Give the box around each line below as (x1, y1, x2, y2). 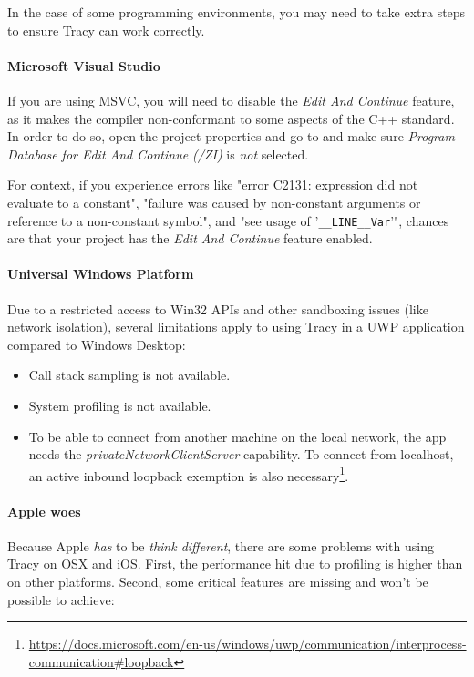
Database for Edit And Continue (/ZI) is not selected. (7, 144, 309, 163)
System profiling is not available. (28, 395, 211, 415)
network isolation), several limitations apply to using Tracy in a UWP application (7, 317, 465, 336)
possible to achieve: (7, 590, 115, 609)
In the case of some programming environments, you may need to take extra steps (7, 3, 466, 21)
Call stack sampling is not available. (28, 365, 231, 385)
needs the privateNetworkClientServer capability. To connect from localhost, (28, 445, 454, 464)
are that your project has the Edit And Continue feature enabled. (7, 229, 373, 248)
